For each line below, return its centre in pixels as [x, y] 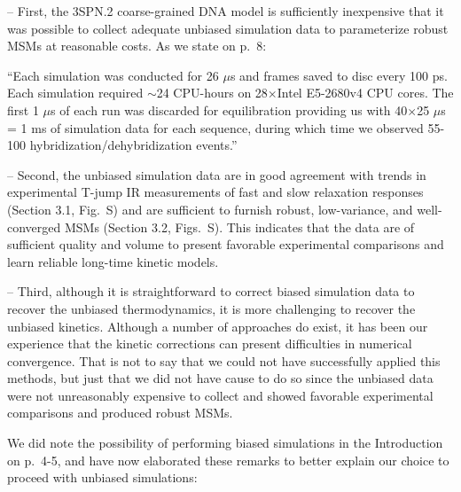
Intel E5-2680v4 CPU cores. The [365, 93]
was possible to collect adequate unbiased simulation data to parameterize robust [228, 28]
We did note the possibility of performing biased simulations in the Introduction [225, 443]
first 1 [23, 109]
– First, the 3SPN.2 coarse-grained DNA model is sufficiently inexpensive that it [226, 11]
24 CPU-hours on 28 [212, 93]
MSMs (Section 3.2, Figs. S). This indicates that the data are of [239, 226]
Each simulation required [75, 93]
